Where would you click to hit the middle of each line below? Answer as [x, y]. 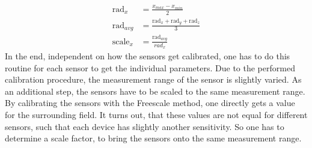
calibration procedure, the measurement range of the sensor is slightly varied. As [153, 79]
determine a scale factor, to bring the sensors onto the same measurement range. [153, 138]
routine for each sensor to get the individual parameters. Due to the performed [150, 67]
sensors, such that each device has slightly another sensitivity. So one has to [145, 126]
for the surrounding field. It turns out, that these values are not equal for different [156, 114]
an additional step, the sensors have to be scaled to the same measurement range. [155, 91]
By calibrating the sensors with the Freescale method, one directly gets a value [150, 103]
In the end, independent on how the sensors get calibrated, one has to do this [148, 56]
